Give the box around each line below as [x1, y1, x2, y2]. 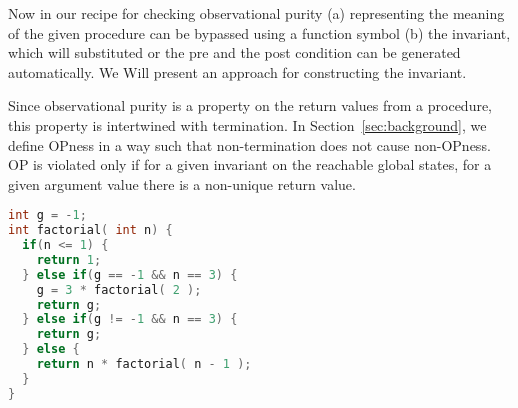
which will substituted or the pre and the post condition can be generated [8, 42, 461, 63]
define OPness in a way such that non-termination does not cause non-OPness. [8, 134, 491, 155]
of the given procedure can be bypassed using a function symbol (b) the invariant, [8, 22, 511, 43]
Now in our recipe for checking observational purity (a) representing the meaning [8, 3, 505, 23]
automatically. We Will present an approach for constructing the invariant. [8, 61, 467, 82]
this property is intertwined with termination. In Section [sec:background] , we [8, 114, 487, 135]
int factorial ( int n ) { [8, 223, 173, 238]
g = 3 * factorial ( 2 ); [36, 282, 202, 297]
